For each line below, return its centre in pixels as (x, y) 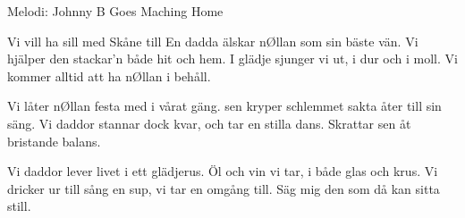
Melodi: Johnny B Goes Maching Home (115, 11)
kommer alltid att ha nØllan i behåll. (109, 75)
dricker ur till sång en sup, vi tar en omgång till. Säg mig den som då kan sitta (224, 188)
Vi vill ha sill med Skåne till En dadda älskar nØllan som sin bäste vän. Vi (213, 41)
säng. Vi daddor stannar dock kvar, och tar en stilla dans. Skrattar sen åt (209, 123)
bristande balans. (54, 141)
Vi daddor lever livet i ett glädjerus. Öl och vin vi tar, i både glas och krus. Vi (223, 171)
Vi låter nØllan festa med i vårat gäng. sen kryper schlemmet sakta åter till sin (224, 106)
